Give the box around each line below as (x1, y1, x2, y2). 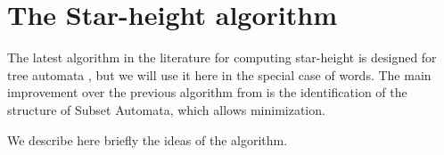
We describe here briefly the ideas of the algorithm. (7, 130, 288, 149)
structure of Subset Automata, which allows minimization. (7, 100, 325, 118)
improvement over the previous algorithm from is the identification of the (7, 83, 407, 102)
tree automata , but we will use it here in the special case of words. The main (7, 65, 432, 84)
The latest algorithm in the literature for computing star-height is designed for (7, 48, 437, 67)
